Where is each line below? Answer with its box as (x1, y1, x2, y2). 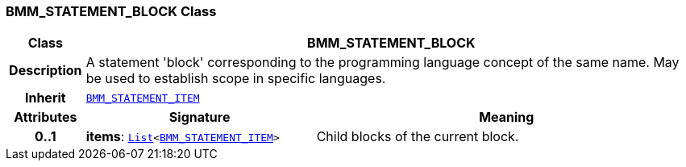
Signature (168, 109, 231, 126)
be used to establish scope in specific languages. (85, 70, 386, 87)
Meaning (479, 109, 534, 126)
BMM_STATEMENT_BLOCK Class (6, 3, 217, 19)
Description (9, 62, 82, 79)
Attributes (14, 109, 77, 126)
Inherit (24, 90, 66, 106)
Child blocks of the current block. (316, 128, 519, 145)
